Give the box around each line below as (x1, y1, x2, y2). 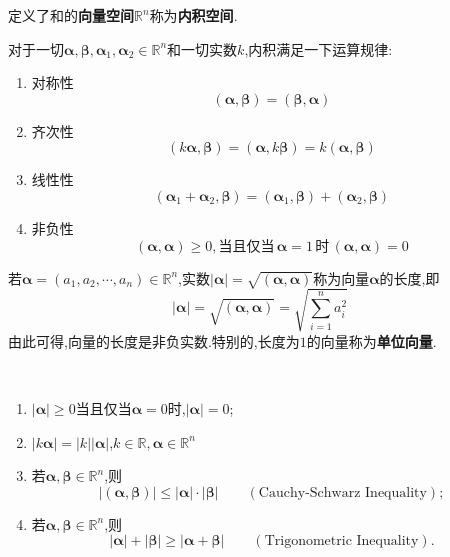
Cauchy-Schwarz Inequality (258, 485, 427, 500)
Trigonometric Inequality (264, 534, 419, 549)
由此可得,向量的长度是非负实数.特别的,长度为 (8, 330, 300, 351)
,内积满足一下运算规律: (244, 38, 393, 59)
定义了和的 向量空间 (8, 5, 134, 25)
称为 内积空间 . (149, 5, 238, 25)
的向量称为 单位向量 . (306, 330, 437, 351)
